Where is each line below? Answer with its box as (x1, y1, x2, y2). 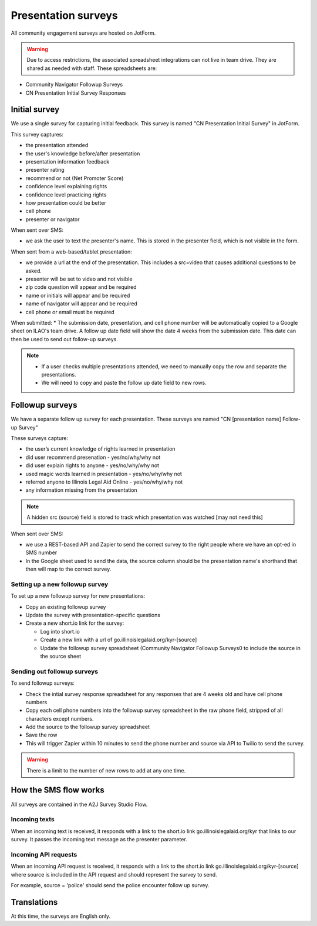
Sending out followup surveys (11, 667, 99, 675)
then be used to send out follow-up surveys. (11, 335, 119, 342)
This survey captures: (11, 131, 64, 138)
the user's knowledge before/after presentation (25, 150, 140, 157)
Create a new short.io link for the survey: (25, 619, 124, 627)
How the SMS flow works (11, 785, 105, 795)
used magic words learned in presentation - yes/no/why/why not (25, 470, 182, 477)
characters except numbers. (25, 715, 94, 722)
